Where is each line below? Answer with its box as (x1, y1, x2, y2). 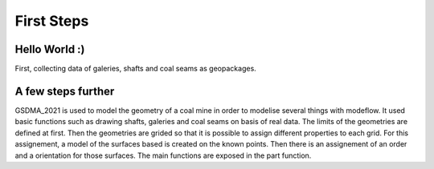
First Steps (14, 12, 89, 30)
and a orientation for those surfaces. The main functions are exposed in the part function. (14, 151, 312, 160)
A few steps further (14, 84, 115, 98)
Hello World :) (14, 42, 85, 56)
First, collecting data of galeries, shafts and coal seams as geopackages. (14, 64, 256, 74)
